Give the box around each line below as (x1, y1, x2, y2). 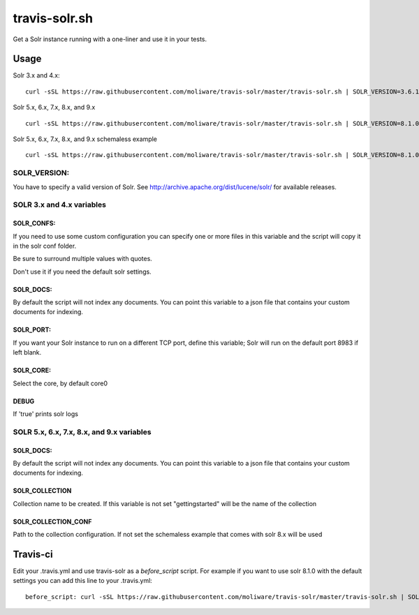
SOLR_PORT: (13, 325, 52, 334)
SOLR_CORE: (13, 366, 52, 375)
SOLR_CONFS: (13, 219, 56, 228)
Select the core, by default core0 (13, 379, 108, 387)
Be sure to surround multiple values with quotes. (13, 255, 153, 263)
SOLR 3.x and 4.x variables (13, 200, 106, 209)
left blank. (13, 348, 42, 357)
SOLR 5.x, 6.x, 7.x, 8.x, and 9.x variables (13, 427, 152, 436)
